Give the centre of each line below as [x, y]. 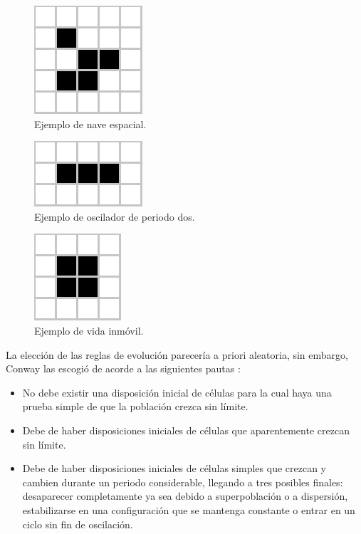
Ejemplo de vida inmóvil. [89, 330]
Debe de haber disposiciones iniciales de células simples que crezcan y [174, 468]
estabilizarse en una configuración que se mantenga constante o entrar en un [189, 509]
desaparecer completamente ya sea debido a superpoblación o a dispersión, [185, 496]
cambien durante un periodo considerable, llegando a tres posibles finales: [183, 482]
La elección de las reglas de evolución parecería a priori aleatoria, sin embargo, [177, 354]
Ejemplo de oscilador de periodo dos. [115, 216]
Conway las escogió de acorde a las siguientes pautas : [123, 368]
